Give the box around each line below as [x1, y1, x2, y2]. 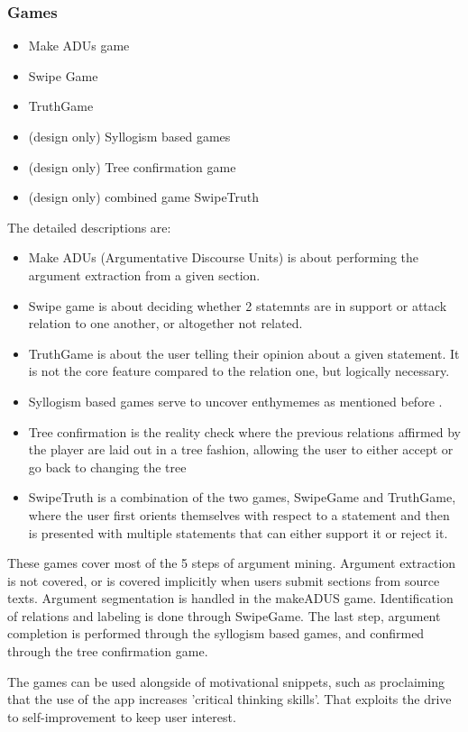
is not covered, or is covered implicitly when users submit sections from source [7, 571, 440, 590]
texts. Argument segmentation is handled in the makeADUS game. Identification [7, 589, 454, 608]
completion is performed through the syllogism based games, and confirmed [7, 624, 425, 643]
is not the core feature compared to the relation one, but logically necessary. [28, 361, 450, 380]
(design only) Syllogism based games [28, 127, 231, 145]
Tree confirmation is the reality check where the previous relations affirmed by [28, 422, 461, 441]
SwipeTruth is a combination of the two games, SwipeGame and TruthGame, [28, 488, 456, 507]
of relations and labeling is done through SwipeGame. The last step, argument [7, 606, 441, 625]
